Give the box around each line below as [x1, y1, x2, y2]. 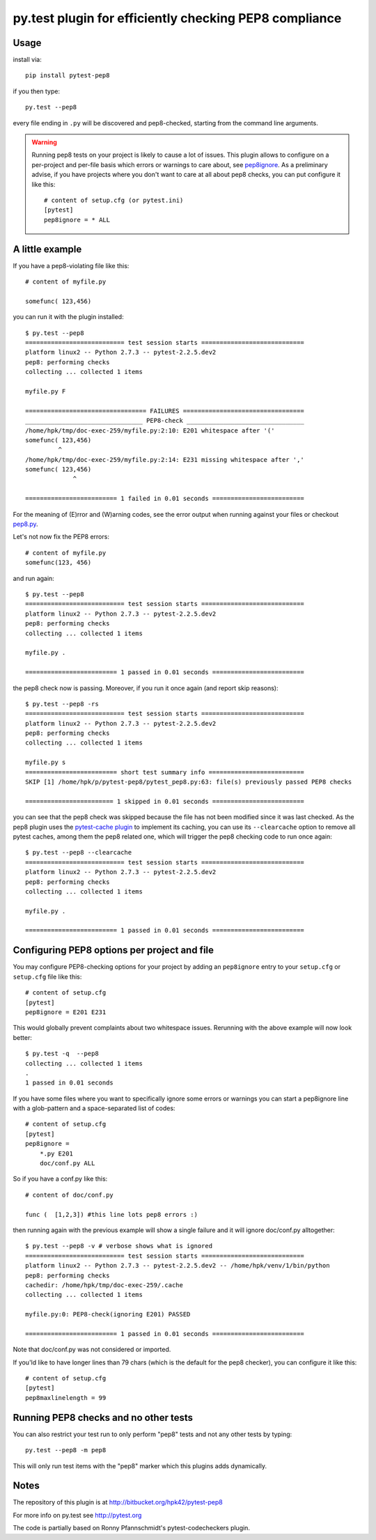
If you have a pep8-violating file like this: [13, 261, 130, 270]
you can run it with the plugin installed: [13, 313, 125, 321]
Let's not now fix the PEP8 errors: [13, 533, 109, 541]
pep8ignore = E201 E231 [25, 1008, 107, 1016]
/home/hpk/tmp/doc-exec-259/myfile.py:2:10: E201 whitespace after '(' [25, 426, 275, 435]
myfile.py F [25, 387, 66, 395]
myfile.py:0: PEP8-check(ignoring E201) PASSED [25, 1310, 191, 1319]
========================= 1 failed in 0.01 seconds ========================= [25, 495, 304, 503]
